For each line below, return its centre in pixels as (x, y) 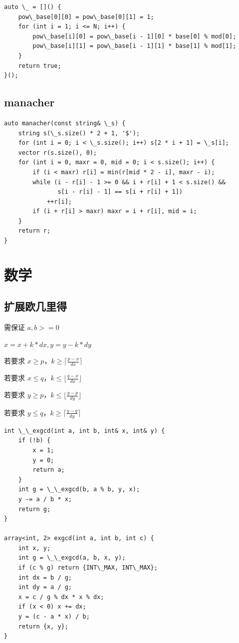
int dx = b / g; (45, 577)
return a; (49, 470)
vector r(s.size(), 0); (58, 153)
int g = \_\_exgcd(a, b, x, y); (72, 558)
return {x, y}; (43, 626)
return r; (34, 231)
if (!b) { (34, 441)
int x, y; (34, 548)
